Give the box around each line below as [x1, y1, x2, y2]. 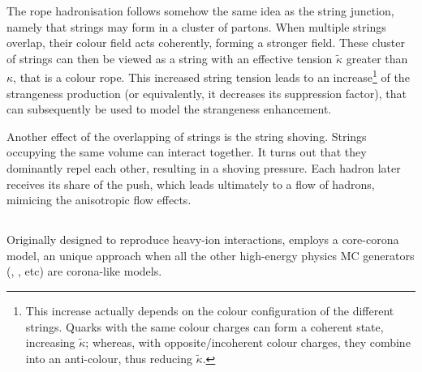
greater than [346, 49, 408, 66]
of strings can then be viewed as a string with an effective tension [6, 49, 333, 66]
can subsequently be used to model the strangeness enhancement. [6, 100, 332, 118]
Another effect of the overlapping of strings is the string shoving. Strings [6, 127, 367, 144]
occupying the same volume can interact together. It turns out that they [6, 143, 367, 160]
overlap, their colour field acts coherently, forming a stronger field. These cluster [6, 34, 406, 51]
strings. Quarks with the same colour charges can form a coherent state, [25, 318, 384, 335]
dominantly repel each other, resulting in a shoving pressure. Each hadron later [6, 160, 401, 176]
